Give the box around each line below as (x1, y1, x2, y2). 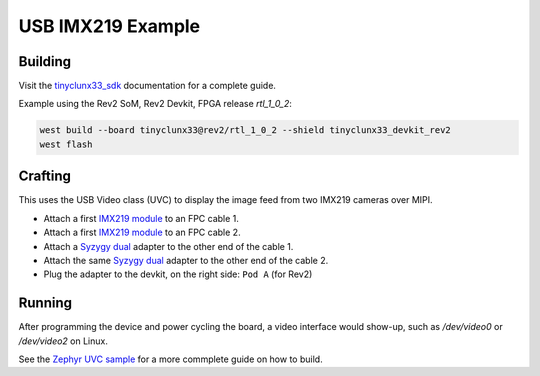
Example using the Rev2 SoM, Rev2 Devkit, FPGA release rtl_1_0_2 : (18, 98, 292, 110)
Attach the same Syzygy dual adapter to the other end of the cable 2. (43, 254, 329, 266)
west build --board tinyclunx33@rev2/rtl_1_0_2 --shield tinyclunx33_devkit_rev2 (39, 125, 452, 136)
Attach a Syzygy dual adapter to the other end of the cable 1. (43, 240, 294, 252)
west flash (39, 138, 93, 150)
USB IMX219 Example (18, 15, 201, 37)
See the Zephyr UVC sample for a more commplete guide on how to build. (18, 353, 324, 365)
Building (18, 53, 72, 70)
